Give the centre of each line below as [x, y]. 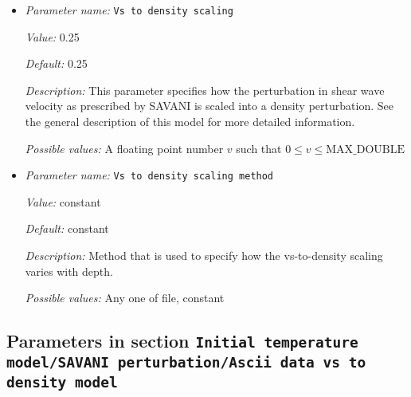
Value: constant [63, 201]
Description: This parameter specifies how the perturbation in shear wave [205, 90]
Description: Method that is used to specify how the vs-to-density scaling [204, 255]
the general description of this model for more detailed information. [190, 122]
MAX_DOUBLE [366, 149]
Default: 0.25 [56, 63]
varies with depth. [69, 271]
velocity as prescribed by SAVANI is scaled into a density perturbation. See [209, 106]
